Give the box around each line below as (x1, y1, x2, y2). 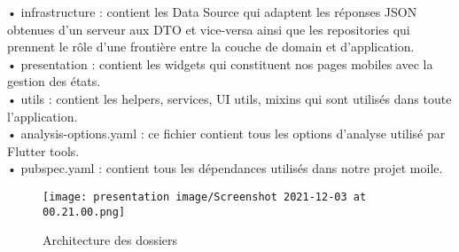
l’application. (7, 106, 78, 125)
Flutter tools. (7, 141, 80, 160)
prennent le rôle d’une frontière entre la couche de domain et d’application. (7, 37, 415, 56)
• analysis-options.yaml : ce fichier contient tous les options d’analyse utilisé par (7, 124, 446, 143)
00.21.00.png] (43, 205, 126, 218)
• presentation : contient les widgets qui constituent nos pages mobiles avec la (7, 54, 433, 73)
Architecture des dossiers (43, 231, 178, 249)
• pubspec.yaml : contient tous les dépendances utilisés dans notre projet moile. (7, 159, 443, 177)
